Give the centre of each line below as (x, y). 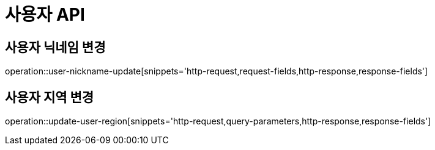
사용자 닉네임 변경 (55, 47)
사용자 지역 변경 (50, 97)
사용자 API (45, 15)
